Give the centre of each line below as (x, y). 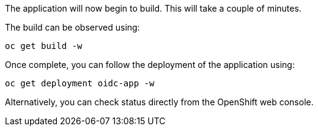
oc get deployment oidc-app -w (80, 83)
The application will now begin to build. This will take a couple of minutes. (153, 8)
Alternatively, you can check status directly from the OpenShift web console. (159, 102)
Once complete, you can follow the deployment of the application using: (150, 65)
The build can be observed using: (72, 27)
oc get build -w (44, 46)
